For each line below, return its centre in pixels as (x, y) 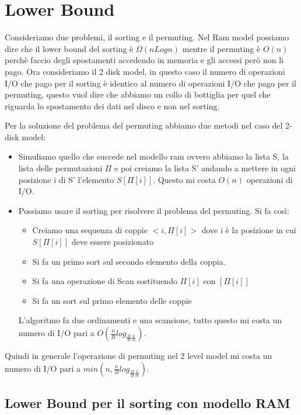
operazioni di (269, 179)
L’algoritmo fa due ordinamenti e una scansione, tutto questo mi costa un (150, 320)
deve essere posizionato (113, 242)
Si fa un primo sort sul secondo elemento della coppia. (129, 261)
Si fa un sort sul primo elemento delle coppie (112, 300)
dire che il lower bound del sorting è (69, 48)
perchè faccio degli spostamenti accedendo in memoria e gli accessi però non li (144, 60)
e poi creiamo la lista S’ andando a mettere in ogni (205, 168)
